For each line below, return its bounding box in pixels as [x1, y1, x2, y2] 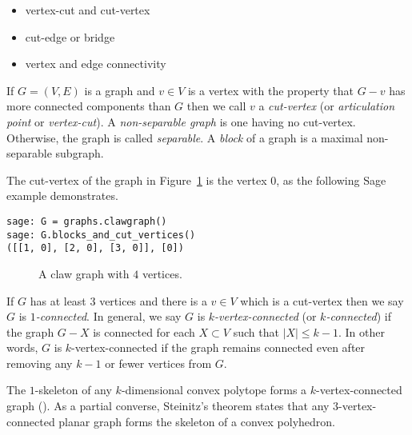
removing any [6, 354, 73, 371]
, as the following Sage [276, 171, 386, 188]
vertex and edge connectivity [25, 55, 166, 72]
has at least [30, 292, 86, 309]
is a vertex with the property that [187, 82, 354, 98]
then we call [186, 98, 246, 114]
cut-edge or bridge [25, 28, 115, 45]
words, [6, 339, 38, 356]
